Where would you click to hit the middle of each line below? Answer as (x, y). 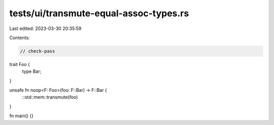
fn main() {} (22, 116)
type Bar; (32, 72)
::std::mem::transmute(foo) (50, 97)
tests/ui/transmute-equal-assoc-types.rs (99, 13)
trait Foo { (20, 64)
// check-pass (38, 51)
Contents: (20, 38)
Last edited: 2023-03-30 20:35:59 (45, 28)
